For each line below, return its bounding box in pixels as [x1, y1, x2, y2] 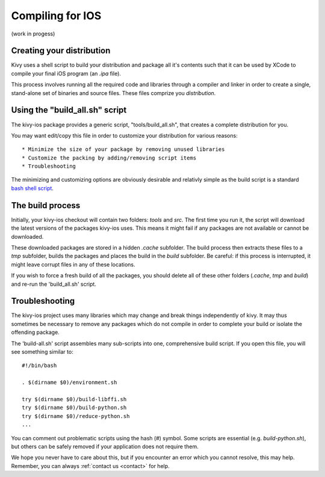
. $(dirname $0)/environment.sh [22, 379, 117, 386]
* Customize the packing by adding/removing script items [22, 154, 197, 161]
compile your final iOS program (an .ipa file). [11, 70, 122, 77]
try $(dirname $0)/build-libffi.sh [22, 396, 127, 402]
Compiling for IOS [11, 9, 102, 22]
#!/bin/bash [22, 362, 57, 369]
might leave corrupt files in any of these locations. [11, 260, 135, 268]
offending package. [11, 328, 60, 336]
